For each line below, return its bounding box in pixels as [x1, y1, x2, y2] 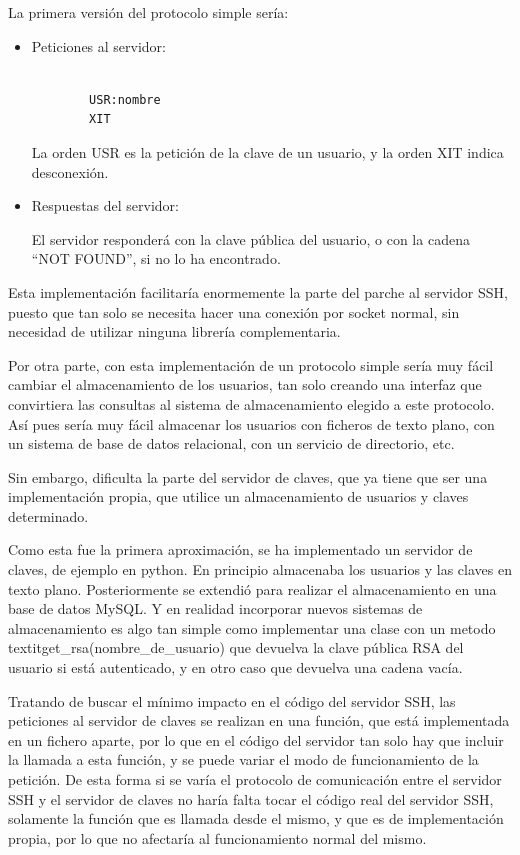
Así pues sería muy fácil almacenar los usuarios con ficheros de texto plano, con [8, 413, 495, 434]
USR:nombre [89, 92, 161, 107]
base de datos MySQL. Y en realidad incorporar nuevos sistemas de [8, 598, 423, 619]
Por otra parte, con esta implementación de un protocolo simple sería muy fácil [8, 354, 494, 375]
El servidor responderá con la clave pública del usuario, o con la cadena [31, 228, 470, 249]
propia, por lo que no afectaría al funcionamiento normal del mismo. [8, 827, 427, 848]
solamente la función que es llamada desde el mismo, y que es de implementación [8, 808, 504, 829]
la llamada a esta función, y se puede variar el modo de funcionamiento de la [8, 749, 479, 770]
